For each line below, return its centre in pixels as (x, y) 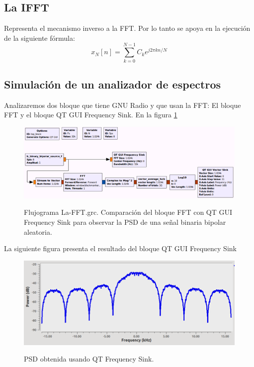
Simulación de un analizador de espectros (113, 84)
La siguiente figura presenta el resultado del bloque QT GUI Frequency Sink (120, 248)
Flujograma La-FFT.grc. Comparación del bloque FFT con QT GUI (128, 212)
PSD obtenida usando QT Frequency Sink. (89, 359)
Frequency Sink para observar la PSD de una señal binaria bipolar (125, 222)
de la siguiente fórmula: (40, 38)
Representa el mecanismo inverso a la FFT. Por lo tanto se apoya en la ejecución (127, 28)
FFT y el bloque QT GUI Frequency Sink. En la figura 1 (91, 115)
